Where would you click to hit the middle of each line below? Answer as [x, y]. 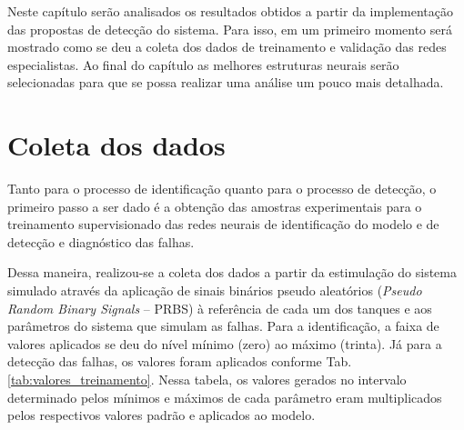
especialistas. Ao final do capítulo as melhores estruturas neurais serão [203, 64]
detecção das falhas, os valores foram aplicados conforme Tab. [180, 361]
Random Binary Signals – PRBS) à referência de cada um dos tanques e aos [220, 308]
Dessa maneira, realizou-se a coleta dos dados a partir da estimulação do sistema [232, 272]
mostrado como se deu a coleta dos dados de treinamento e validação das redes [227, 47]
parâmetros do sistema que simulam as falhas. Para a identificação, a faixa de [223, 326]
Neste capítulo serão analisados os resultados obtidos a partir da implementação [230, 11]
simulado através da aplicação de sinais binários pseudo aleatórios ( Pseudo [215, 290]
